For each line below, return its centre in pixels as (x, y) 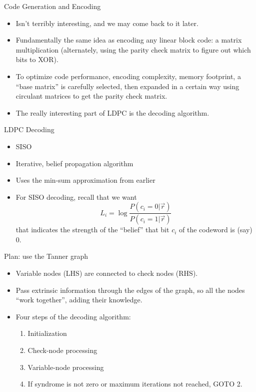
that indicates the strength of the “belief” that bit (92, 230)
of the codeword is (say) (216, 230)
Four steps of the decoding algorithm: (73, 316)
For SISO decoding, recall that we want (76, 197)
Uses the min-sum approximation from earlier (85, 180)
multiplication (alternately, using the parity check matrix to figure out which (133, 49)
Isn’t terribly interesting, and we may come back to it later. (107, 23)
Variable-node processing (66, 367)
